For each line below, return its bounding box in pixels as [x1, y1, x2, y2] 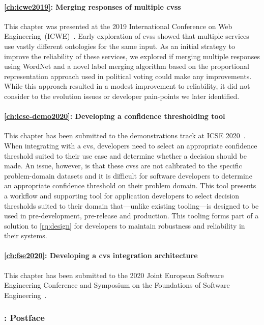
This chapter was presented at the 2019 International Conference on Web [4, 20, 232, 31]
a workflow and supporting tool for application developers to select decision [4, 190, 240, 201]
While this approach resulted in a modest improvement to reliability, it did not [4, 81, 250, 91]
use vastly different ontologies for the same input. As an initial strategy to [4, 40, 236, 51]
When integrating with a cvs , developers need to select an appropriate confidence [4, 140, 257, 151]
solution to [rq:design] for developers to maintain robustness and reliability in [4, 220, 245, 231]
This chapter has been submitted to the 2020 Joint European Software [4, 269, 224, 280]
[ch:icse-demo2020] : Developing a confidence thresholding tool [4, 111, 225, 121]
